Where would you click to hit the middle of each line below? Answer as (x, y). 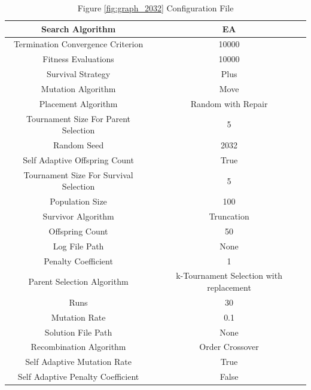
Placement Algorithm (78, 103)
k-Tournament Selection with (229, 275)
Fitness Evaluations (78, 59)
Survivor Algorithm (78, 216)
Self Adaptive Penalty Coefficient (78, 377)
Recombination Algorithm (78, 347)
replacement (229, 287)
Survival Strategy (78, 74)
